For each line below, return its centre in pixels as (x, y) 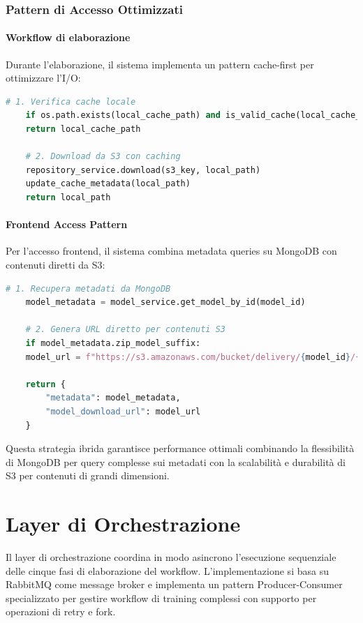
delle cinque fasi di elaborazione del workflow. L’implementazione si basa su (167, 570)
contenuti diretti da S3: (55, 264)
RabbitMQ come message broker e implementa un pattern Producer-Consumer (174, 584)
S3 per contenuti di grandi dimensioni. (88, 475)
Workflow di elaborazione (68, 37)
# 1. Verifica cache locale (71, 102)
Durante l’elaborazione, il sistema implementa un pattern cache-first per (160, 64)
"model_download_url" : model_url (123, 411)
